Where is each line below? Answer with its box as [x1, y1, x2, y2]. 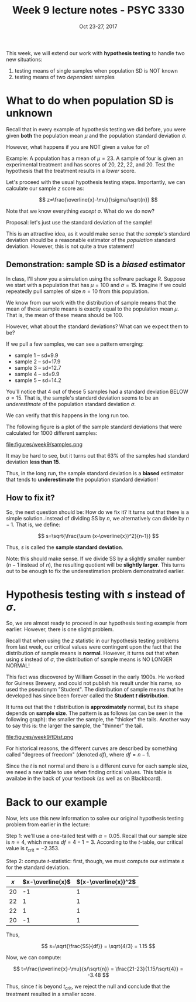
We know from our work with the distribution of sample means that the [6, 299, 177, 306]
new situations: [6, 56, 43, 63]
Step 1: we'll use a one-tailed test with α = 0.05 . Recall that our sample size [6, 833, 187, 840]
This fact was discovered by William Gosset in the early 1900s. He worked [6, 673, 185, 680]
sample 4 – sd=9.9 [14, 370, 60, 377]
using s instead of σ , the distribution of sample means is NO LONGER [6, 656, 173, 663]
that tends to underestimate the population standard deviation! [6, 476, 159, 483]
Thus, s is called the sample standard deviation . [6, 543, 124, 551]
